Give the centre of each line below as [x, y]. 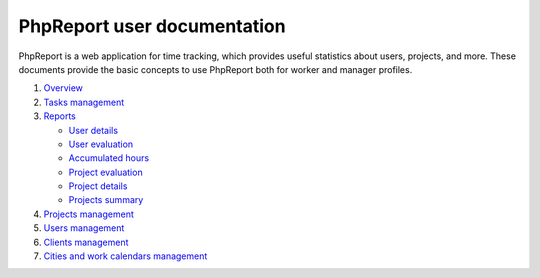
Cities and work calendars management [125, 256]
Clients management [86, 242]
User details [93, 130]
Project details [98, 186]
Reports [60, 116]
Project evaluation [106, 172]
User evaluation [101, 144]
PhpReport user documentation [152, 26]
